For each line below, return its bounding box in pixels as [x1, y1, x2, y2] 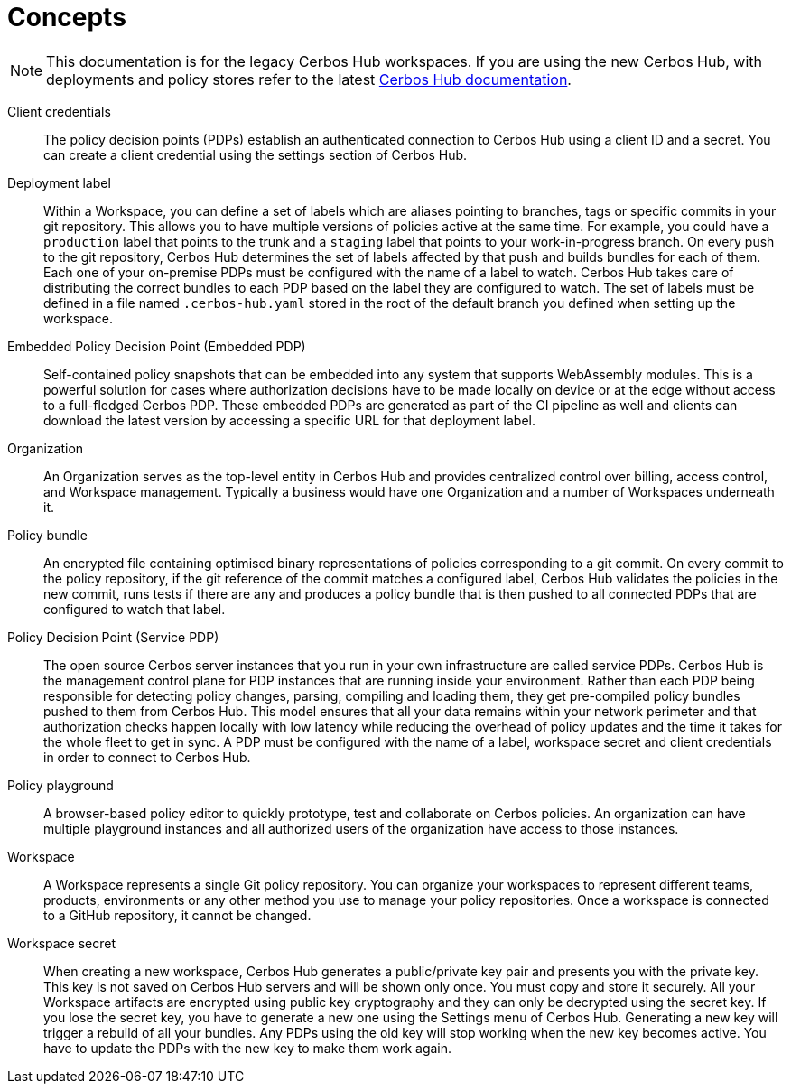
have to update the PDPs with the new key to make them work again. [43, 1040, 452, 1056]
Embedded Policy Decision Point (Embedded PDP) [7, 338, 306, 354]
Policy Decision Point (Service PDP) [7, 629, 219, 645]
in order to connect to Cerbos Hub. [43, 749, 251, 765]
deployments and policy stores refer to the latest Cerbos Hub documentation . [46, 70, 572, 89]
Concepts [7, 2, 126, 33]
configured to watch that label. [43, 601, 226, 617]
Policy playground [7, 777, 114, 793]
